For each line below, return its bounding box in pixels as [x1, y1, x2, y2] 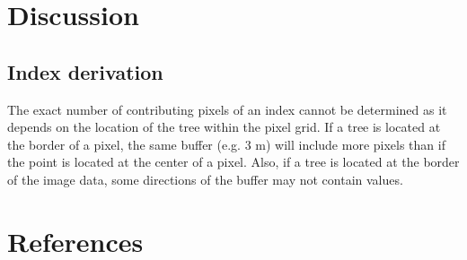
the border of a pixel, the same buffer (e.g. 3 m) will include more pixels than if [7, 134, 445, 153]
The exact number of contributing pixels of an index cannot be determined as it [7, 100, 447, 118]
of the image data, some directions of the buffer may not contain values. [7, 169, 403, 188]
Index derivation [7, 57, 163, 85]
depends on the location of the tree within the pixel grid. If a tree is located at [7, 117, 441, 136]
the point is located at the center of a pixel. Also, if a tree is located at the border [7, 152, 460, 171]
